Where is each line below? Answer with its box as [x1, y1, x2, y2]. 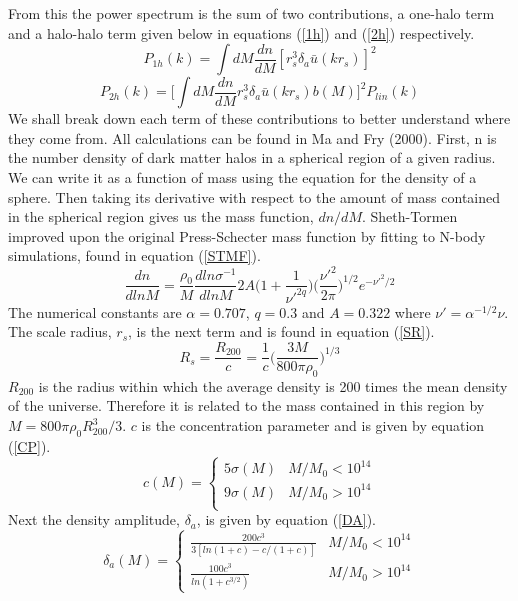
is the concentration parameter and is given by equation [141, 415, 485, 436]
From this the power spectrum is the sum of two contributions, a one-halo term [8, 3, 495, 23]
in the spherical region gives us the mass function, [8, 206, 314, 227]
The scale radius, [8, 321, 112, 342]
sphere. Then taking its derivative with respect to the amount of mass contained [8, 186, 501, 207]
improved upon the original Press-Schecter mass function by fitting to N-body [8, 225, 486, 246]
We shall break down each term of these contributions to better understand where [8, 108, 511, 129]
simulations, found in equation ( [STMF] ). [8, 245, 261, 266]
